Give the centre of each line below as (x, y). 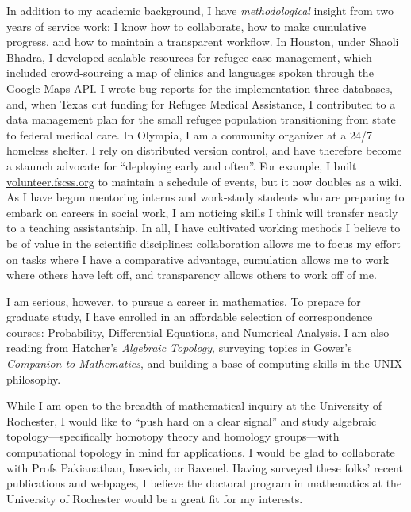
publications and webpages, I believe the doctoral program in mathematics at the (204, 483)
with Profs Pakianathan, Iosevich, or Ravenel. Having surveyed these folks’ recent (205, 467)
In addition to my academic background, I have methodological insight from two (200, 10)
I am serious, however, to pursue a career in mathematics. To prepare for (184, 301)
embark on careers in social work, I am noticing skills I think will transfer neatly (202, 212)
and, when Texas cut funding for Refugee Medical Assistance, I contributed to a (201, 103)
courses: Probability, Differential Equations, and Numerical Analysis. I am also (198, 332)
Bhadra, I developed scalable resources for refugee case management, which (189, 57)
